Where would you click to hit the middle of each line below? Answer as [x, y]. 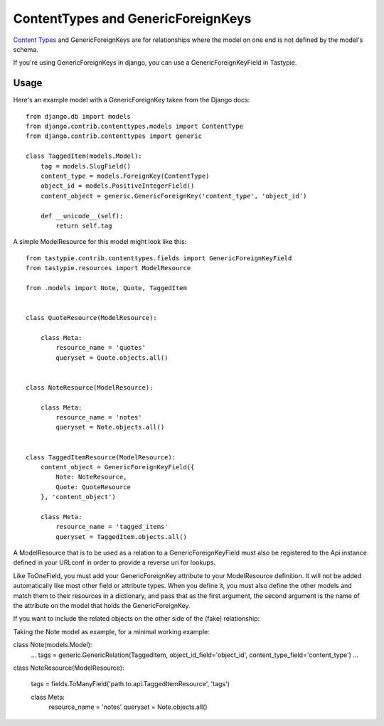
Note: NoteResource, [91, 477]
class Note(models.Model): [53, 645]
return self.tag [84, 225]
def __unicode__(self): [82, 216]
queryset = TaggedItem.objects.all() [122, 537]
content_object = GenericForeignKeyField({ [117, 467]
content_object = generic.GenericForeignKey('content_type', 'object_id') [174, 196]
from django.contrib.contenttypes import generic [114, 136]
